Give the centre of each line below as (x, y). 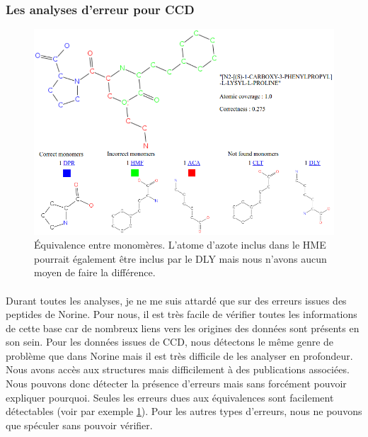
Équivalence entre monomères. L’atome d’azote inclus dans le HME (180, 245)
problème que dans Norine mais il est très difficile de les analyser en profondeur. (179, 355)
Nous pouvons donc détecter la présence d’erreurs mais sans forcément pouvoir (176, 384)
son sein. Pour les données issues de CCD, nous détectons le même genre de (170, 342)
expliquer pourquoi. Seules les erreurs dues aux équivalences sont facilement (170, 397)
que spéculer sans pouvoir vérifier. (79, 425)
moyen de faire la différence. (95, 272)
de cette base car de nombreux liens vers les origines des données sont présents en (183, 328)
